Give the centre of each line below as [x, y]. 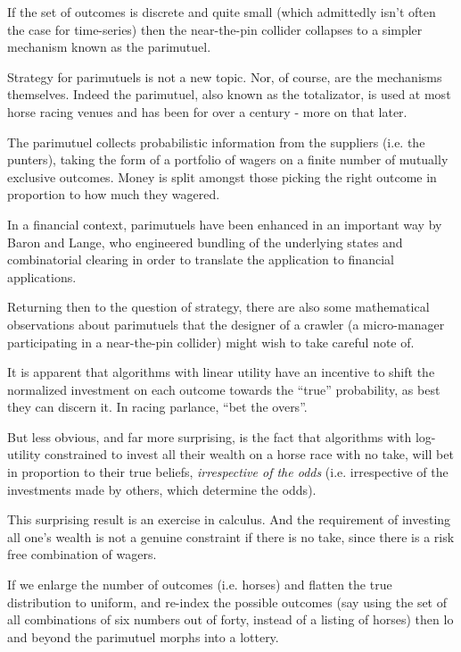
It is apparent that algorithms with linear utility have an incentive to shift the [221, 372]
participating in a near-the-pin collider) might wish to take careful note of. [211, 342]
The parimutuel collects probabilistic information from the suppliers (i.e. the [216, 142]
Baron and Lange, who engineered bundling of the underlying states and [205, 242]
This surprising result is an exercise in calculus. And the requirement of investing [229, 519]
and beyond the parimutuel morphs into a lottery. [143, 636]
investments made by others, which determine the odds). [162, 489]
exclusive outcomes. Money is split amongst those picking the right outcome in [222, 176]
